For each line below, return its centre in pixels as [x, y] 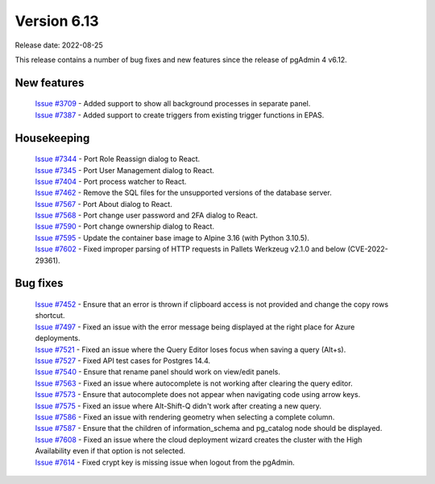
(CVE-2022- [368, 249]
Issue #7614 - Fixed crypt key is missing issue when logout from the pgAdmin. [165, 462]
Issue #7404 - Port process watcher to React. [111, 181]
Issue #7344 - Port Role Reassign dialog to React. [118, 159]
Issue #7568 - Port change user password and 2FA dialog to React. [146, 215]
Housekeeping [52, 138]
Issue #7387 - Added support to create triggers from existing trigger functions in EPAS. [180, 115]
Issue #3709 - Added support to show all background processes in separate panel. [173, 104]
